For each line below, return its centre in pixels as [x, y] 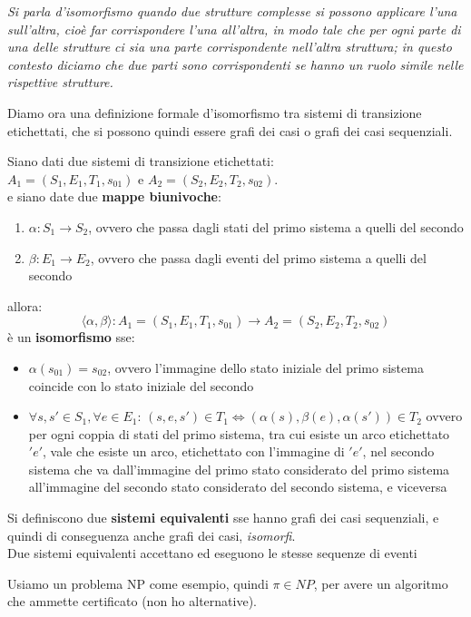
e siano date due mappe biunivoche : [114, 196]
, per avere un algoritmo [381, 583]
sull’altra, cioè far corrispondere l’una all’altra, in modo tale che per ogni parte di [234, 29]
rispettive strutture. [60, 82]
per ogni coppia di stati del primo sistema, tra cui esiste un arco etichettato [239, 433]
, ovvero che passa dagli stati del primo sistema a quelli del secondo [276, 226]
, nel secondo [398, 451]
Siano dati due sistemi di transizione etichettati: [141, 161]
